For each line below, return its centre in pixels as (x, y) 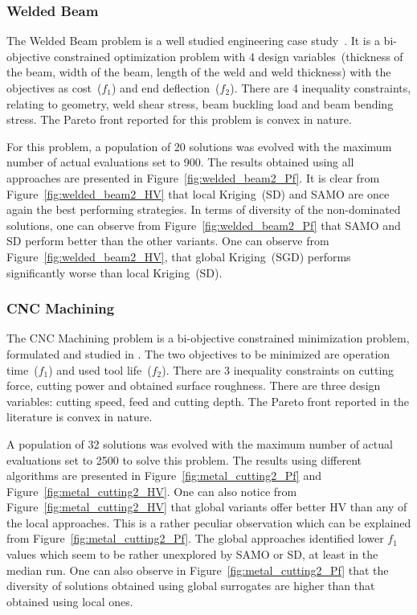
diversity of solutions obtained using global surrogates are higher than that (191, 586)
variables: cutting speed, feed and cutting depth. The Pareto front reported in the (208, 401)
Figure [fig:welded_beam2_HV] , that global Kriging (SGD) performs (179, 256)
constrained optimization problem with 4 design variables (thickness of (229, 56)
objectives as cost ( (54, 88)
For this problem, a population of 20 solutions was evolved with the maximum (199, 146)
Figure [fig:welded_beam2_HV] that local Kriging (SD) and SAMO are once (198, 193)
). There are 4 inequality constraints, (321, 88)
